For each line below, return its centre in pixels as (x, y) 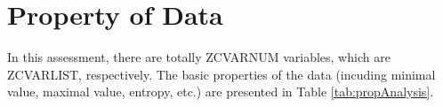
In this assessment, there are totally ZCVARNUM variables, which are (199, 57)
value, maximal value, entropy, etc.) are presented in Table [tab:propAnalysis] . (221, 92)
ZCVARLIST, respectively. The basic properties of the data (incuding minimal (221, 74)
